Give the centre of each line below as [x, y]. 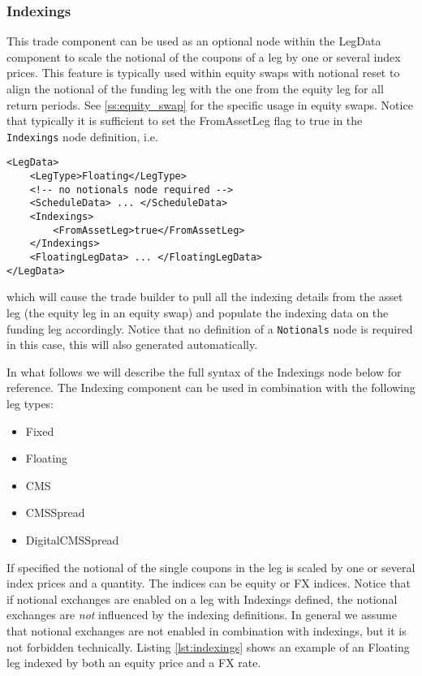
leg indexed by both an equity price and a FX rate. [134, 663]
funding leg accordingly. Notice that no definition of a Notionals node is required [210, 328]
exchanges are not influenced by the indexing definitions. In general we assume [202, 615]
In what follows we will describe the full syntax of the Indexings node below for [204, 371]
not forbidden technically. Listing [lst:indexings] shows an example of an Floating [208, 646]
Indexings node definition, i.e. [82, 136]
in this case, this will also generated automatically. [132, 344]
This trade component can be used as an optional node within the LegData [194, 41]
